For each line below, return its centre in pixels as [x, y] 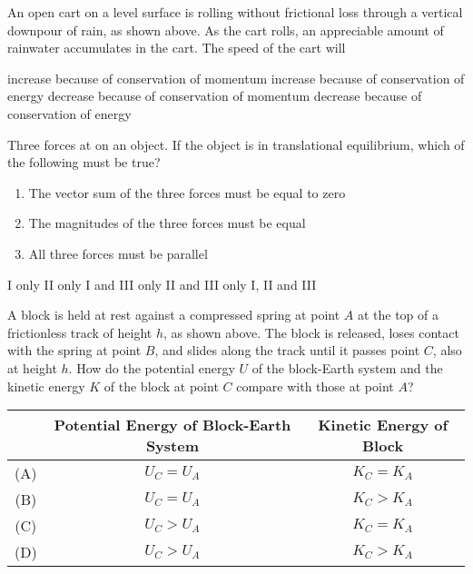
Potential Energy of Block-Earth [172, 425]
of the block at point [161, 386]
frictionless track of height [80, 332]
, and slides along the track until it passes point [287, 350]
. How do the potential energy [152, 367]
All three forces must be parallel [118, 253]
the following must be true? [84, 162]
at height [32, 367]
